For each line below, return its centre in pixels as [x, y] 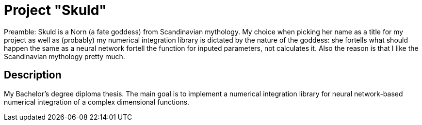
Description [33, 75]
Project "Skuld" [55, 10]
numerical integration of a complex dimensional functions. [97, 102]
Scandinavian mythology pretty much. [65, 56]
